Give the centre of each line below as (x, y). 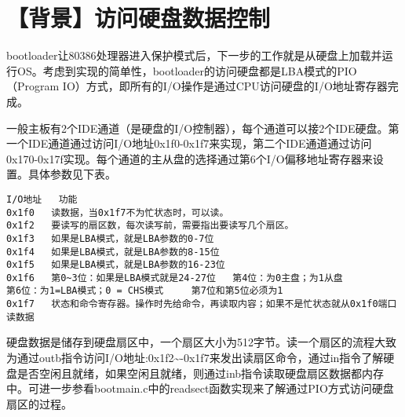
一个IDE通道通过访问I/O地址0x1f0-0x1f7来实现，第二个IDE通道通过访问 (189, 143)
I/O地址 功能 (42, 199)
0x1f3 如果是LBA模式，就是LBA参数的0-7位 (110, 238)
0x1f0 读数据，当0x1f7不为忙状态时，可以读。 (118, 212)
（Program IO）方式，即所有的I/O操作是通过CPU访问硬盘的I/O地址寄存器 (197, 86)
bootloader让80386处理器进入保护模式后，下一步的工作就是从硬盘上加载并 (194, 55)
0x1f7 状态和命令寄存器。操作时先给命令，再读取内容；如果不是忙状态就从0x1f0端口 (202, 304)
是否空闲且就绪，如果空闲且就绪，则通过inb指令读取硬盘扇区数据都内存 (201, 373)
